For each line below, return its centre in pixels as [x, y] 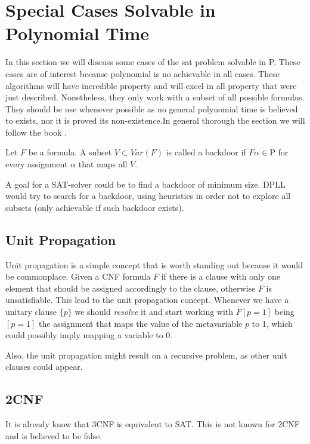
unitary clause [31, 312]
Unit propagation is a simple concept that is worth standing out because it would [154, 264]
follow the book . [36, 132]
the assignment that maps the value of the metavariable [141, 323]
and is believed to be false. [54, 435]
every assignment [37, 164]
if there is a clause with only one [221, 276]
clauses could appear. [44, 367]
